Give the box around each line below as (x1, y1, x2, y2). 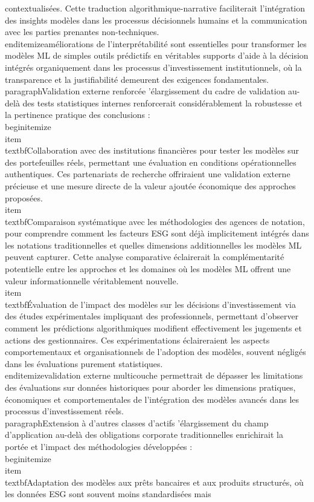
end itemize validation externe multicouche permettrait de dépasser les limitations (5, 369, 303, 382)
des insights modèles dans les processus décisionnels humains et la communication (5, 13, 307, 26)
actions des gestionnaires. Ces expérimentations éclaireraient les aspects (5, 333, 270, 346)
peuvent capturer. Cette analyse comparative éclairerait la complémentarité (5, 250, 284, 263)
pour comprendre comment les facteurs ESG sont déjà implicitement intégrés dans (5, 227, 309, 240)
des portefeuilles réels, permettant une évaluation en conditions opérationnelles (5, 155, 296, 168)
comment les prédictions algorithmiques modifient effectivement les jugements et (5, 322, 302, 334)
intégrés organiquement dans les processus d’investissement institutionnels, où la (5, 60, 302, 73)
